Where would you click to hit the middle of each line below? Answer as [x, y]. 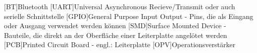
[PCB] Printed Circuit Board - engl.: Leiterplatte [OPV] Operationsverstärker [120, 44]
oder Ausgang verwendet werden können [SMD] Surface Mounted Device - [115, 26]
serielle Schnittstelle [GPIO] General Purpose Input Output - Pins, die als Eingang [129, 16]
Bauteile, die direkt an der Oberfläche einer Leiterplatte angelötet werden [116, 35]
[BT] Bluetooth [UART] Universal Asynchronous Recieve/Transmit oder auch [120, 6]
